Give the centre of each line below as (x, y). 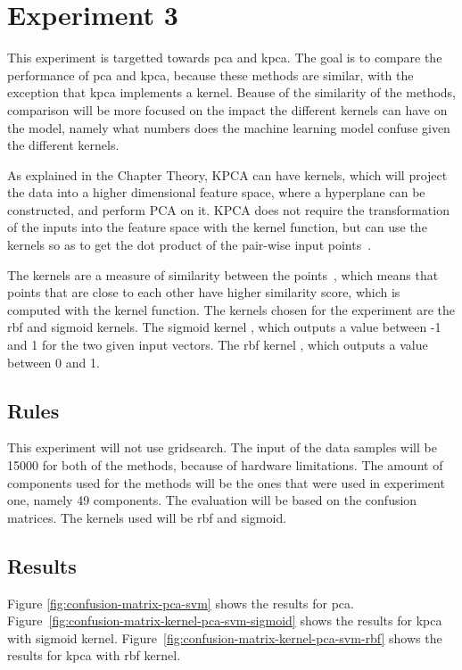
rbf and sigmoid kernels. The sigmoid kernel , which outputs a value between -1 (224, 327)
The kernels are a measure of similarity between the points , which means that (223, 274)
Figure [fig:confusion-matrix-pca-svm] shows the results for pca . (181, 603)
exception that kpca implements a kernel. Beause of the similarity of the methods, (232, 92)
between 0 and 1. (54, 362)
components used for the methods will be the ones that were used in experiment (226, 482)
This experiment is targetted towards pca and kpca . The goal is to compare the (225, 58)
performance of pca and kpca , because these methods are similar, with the (210, 74)
